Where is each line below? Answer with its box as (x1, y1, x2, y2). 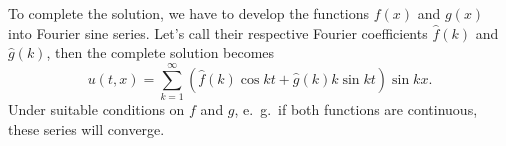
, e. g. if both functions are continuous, (234, 98, 478, 119)
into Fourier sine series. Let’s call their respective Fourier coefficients (8, 22, 428, 43)
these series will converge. (8, 118, 165, 139)
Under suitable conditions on (8, 98, 185, 119)
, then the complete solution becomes (46, 42, 275, 63)
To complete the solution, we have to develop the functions (8, 3, 370, 23)
